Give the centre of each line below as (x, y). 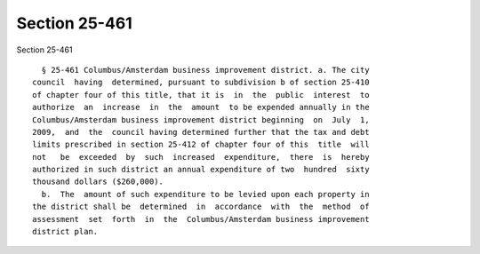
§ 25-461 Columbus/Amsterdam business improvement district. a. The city (205, 70)
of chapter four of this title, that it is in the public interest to (201, 95)
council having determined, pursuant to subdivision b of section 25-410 (201, 83)
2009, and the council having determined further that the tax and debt (201, 132)
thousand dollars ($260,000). (98, 182)
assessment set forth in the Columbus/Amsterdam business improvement (201, 219)
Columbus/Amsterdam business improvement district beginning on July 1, (201, 119)
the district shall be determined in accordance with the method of (201, 207)
